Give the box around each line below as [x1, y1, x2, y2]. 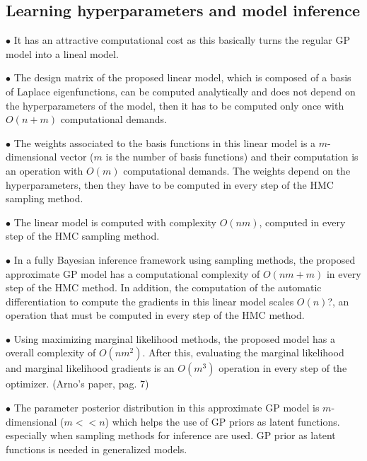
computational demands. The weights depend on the [123, 163, 351, 177]
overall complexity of [6, 345, 96, 360]
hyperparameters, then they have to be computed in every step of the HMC [6, 177, 334, 192]
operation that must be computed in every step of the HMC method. [6, 308, 305, 322]
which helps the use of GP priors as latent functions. [112, 414, 340, 428]
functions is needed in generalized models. [6, 441, 187, 456]
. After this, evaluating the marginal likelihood [142, 345, 344, 360]
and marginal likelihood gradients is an [6, 361, 175, 375]
